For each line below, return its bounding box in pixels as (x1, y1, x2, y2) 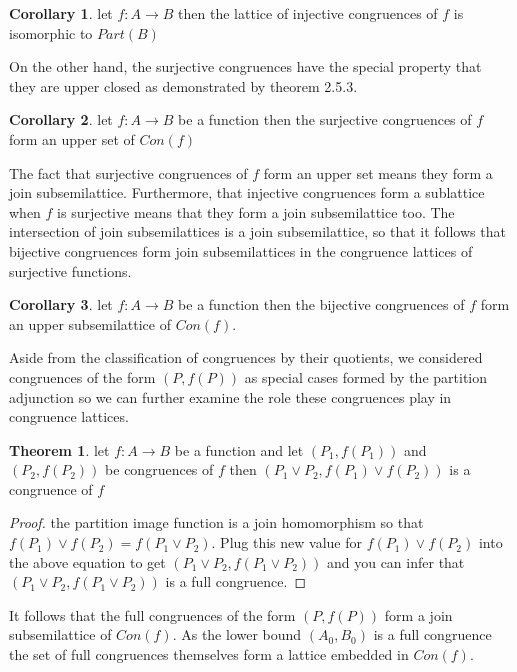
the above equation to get (9, 551, 166, 572)
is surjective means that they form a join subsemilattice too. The (57, 201, 455, 222)
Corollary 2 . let (9, 109, 113, 130)
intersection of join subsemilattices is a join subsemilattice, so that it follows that (9, 221, 506, 242)
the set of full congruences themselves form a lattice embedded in (9, 644, 409, 665)
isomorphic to (9, 22, 93, 43)
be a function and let (174, 439, 304, 460)
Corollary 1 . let (9, 3, 113, 23)
